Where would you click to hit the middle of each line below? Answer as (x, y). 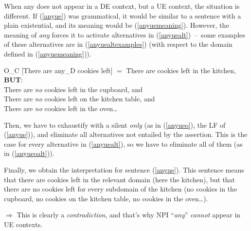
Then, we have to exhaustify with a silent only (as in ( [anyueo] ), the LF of (115, 125)
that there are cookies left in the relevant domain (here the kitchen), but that (120, 179)
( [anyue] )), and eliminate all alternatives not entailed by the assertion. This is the (126, 134)
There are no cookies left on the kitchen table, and (80, 99)
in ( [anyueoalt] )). (29, 153)
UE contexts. (23, 224)
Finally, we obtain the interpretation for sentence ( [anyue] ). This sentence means (124, 169)
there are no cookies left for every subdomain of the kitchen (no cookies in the (121, 189)
